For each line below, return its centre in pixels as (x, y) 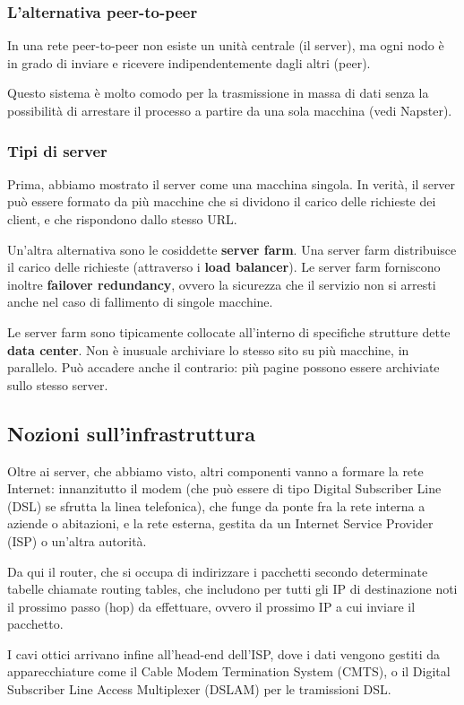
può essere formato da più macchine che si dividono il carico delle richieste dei (222, 201)
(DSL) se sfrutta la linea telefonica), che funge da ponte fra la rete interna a (216, 505)
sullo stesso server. (58, 384)
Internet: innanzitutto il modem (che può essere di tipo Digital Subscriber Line (224, 488)
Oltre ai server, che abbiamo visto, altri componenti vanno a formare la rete (215, 470)
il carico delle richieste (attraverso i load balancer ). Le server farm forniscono (224, 267)
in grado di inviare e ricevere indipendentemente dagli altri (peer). (189, 62)
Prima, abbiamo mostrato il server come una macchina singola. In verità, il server (232, 183)
